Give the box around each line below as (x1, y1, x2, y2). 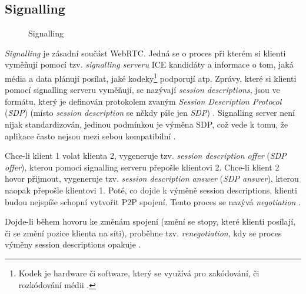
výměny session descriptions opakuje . (5, 238, 141, 250)
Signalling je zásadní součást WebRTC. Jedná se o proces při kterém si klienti (5, 46, 286, 59)
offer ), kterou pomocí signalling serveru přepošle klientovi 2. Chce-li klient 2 (5, 161, 280, 173)
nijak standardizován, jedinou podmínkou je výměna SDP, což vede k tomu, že (5, 118, 288, 131)
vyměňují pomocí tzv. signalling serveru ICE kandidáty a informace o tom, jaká (5, 58, 294, 71)
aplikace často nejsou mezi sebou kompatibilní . (5, 129, 176, 142)
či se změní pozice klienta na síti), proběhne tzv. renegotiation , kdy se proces (5, 226, 282, 239)
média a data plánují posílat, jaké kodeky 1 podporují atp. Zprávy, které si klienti (5, 70, 297, 84)
